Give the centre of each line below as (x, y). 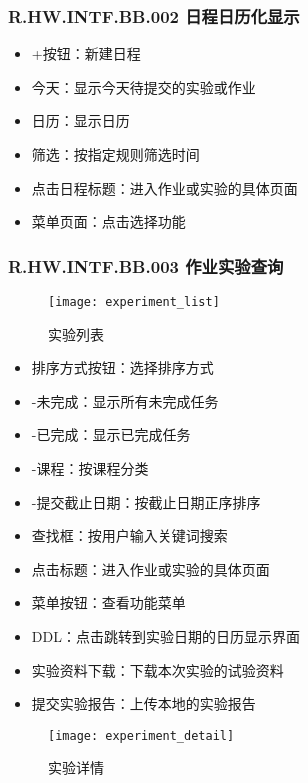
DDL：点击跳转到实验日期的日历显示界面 (165, 636)
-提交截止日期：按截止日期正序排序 (146, 501)
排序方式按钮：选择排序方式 (122, 367)
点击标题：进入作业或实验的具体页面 (150, 568)
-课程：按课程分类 (90, 468)
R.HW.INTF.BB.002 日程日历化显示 (154, 15)
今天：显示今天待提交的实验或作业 (143, 86)
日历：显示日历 (80, 120)
